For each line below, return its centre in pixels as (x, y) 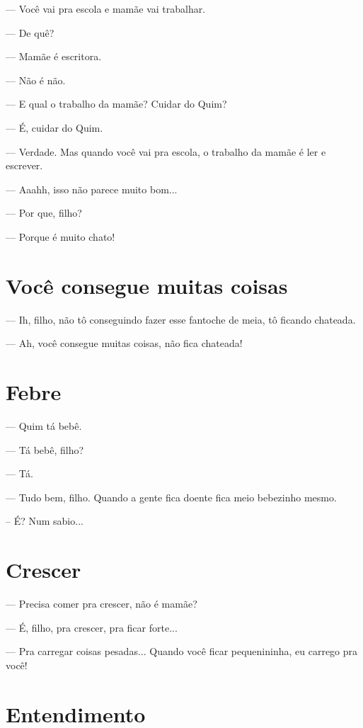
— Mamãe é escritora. (54, 56)
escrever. (24, 165)
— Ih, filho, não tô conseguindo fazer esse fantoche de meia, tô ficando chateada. (181, 319)
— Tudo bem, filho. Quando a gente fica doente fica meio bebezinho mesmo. (171, 497)
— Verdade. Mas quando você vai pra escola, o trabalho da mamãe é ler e (166, 151)
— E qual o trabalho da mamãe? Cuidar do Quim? (116, 104)
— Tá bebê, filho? (45, 449)
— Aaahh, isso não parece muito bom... (92, 189)
